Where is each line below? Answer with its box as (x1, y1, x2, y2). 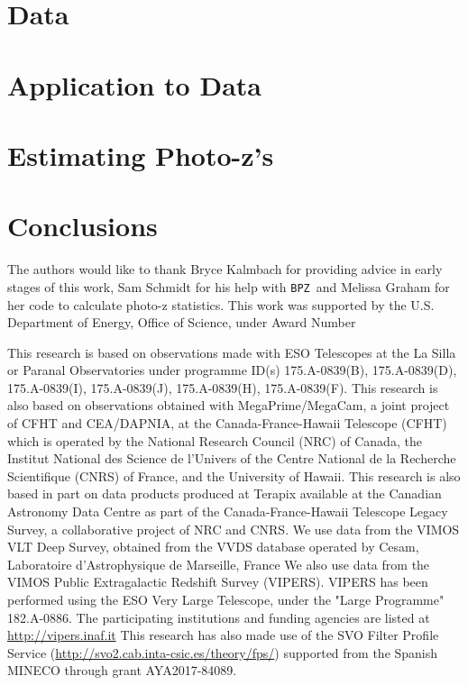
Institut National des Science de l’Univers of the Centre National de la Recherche (7, 449, 456, 468)
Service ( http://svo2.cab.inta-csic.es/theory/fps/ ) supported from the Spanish (7, 643, 438, 662)
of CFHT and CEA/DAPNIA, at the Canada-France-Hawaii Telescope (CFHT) (7, 414, 447, 433)
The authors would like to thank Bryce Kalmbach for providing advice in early (7, 260, 443, 279)
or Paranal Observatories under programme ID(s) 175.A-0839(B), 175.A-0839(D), (7, 361, 457, 379)
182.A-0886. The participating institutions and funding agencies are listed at (7, 607, 430, 626)
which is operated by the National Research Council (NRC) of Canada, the (7, 431, 422, 450)
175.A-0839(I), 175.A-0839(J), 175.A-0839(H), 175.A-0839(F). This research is (7, 378, 438, 397)
